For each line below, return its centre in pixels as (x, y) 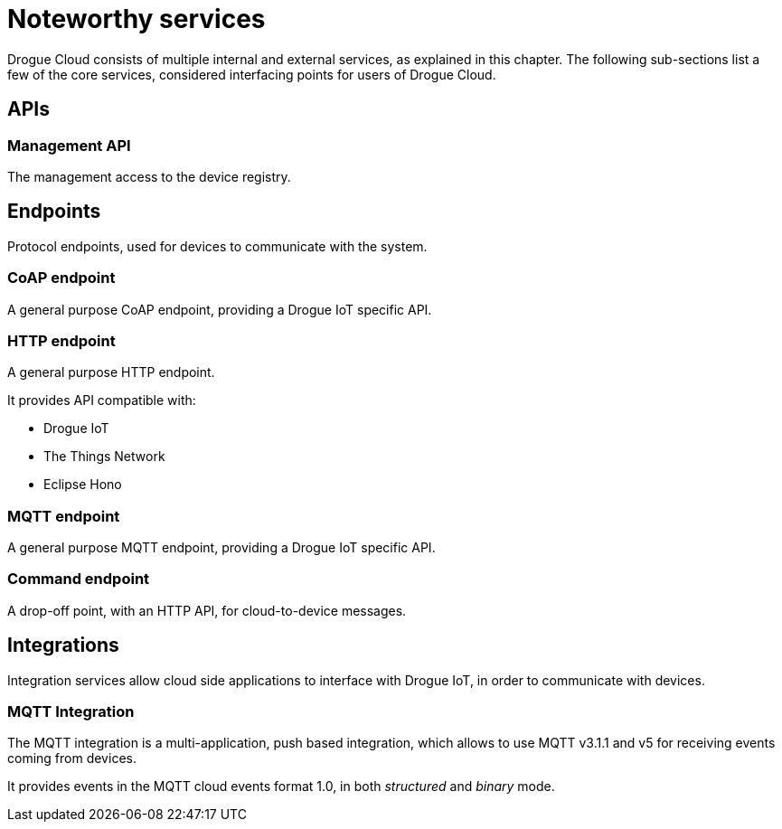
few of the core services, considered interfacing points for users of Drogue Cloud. (252, 74)
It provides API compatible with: (102, 400)
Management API (69, 145)
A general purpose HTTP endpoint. (111, 372)
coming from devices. (72, 758)
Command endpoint (79, 579)
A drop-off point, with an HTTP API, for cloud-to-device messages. (207, 610)
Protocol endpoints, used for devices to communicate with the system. (217, 246)
